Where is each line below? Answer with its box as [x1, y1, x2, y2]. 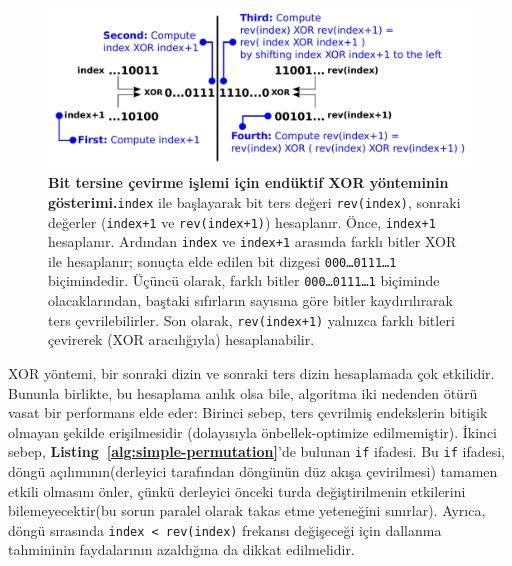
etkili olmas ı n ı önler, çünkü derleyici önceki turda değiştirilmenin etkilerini [8, 480, 466, 501]
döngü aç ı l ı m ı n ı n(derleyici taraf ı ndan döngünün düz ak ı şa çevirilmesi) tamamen [8, 461, 498, 481]
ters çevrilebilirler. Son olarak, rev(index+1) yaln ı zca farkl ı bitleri [48, 309, 455, 330]
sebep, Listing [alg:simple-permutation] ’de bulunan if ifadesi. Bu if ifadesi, [8, 441, 505, 462]
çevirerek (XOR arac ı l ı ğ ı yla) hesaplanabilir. [48, 329, 315, 350]
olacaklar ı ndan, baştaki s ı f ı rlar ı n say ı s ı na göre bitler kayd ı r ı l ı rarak [48, 290, 453, 311]
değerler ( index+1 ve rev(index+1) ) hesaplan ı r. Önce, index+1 [48, 211, 436, 232]
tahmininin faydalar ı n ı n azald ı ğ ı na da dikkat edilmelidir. [8, 539, 355, 560]
